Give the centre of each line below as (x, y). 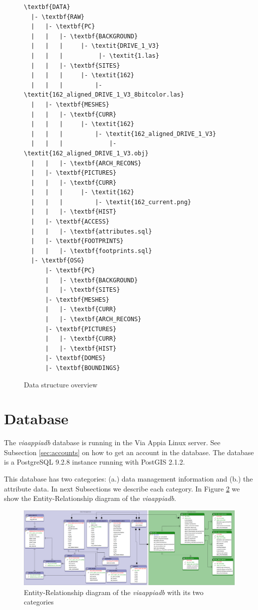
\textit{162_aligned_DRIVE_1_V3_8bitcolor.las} (104, 95)
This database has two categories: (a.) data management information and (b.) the (129, 479)
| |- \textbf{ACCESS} (70, 222)
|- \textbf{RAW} (58, 17)
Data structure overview (61, 384)
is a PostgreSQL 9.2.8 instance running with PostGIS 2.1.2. (94, 462)
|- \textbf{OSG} (58, 261)
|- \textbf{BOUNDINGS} (83, 368)
